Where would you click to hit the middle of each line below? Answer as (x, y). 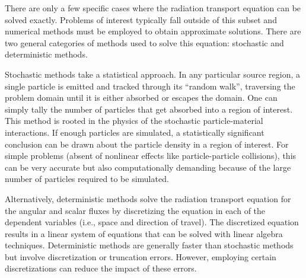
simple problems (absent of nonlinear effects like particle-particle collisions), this (151, 156)
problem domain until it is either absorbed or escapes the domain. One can (141, 98)
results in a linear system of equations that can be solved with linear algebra (144, 233)
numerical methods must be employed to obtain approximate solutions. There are (153, 31)
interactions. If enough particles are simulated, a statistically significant (135, 132)
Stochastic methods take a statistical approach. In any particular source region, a (152, 74)
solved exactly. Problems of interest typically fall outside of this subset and (141, 19)
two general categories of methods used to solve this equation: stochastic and (144, 42)
